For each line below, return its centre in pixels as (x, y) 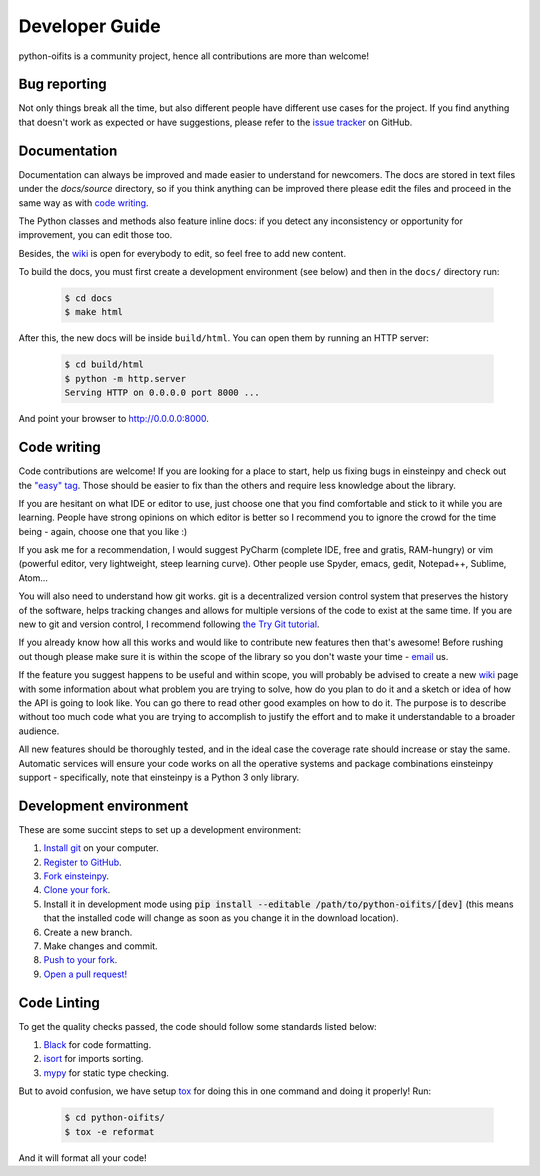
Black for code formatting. (97, 1045)
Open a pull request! (85, 974)
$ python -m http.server (125, 378)
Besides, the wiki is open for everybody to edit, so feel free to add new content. (182, 253)
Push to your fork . (80, 960)
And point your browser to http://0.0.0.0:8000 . (114, 419)
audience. (39, 731)
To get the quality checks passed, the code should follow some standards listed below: (197, 1026)
